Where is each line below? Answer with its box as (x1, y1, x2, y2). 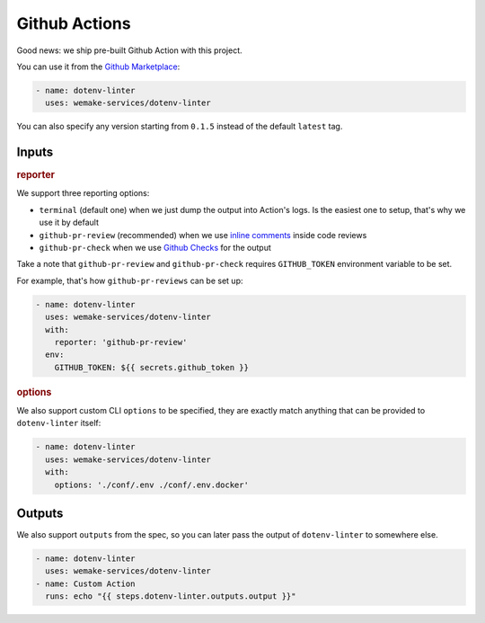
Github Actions (16, 13, 131, 33)
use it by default (39, 217, 99, 228)
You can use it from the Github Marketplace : (16, 61, 181, 72)
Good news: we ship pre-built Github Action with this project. (16, 45, 242, 56)
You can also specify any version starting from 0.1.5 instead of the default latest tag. (16, 121, 343, 132)
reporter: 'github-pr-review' (54, 337, 188, 347)
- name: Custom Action (35, 578, 136, 589)
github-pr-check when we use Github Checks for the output (39, 243, 271, 254)
